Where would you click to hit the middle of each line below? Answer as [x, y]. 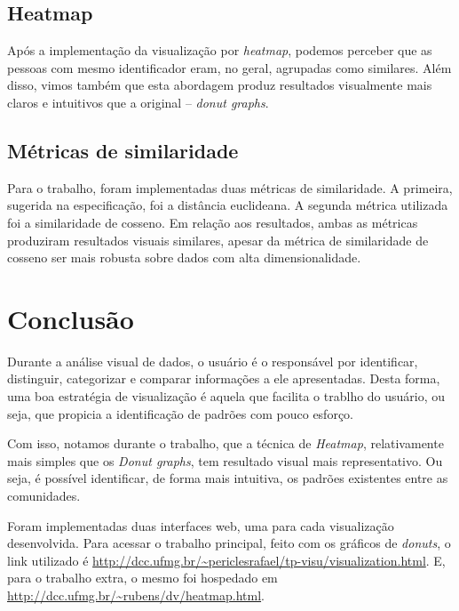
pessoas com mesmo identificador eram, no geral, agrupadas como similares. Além [229, 67]
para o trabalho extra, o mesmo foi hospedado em [142, 578]
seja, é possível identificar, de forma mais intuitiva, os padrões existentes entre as [228, 478]
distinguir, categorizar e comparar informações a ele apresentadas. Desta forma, [224, 378]
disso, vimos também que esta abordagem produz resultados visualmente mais [220, 85]
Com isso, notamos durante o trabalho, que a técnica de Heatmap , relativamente [226, 443]
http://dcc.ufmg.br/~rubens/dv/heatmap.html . [136, 595]
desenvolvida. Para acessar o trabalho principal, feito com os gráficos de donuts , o [229, 543]
